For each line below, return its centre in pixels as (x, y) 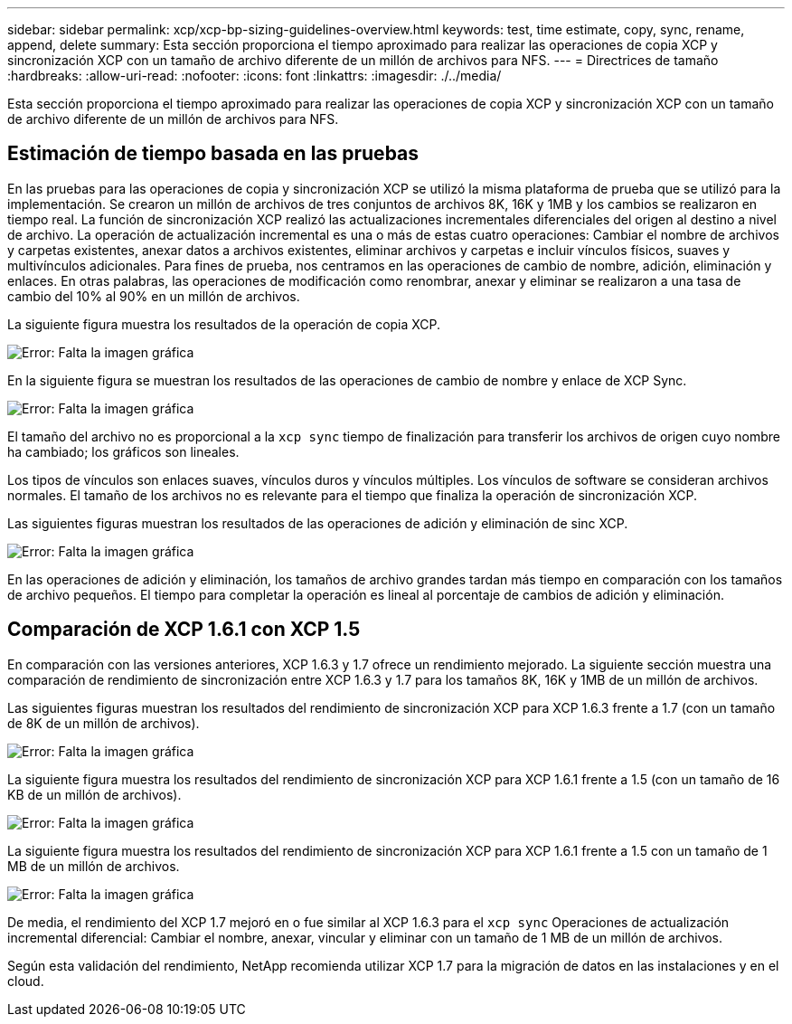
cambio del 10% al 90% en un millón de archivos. (154, 296)
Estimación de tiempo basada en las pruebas (213, 154)
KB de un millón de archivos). (94, 794)
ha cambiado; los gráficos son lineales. (123, 451)
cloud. (26, 981)
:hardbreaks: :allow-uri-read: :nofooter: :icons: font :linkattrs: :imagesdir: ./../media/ (255, 76)
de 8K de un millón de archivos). (104, 723)
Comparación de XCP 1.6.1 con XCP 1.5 (184, 630)
